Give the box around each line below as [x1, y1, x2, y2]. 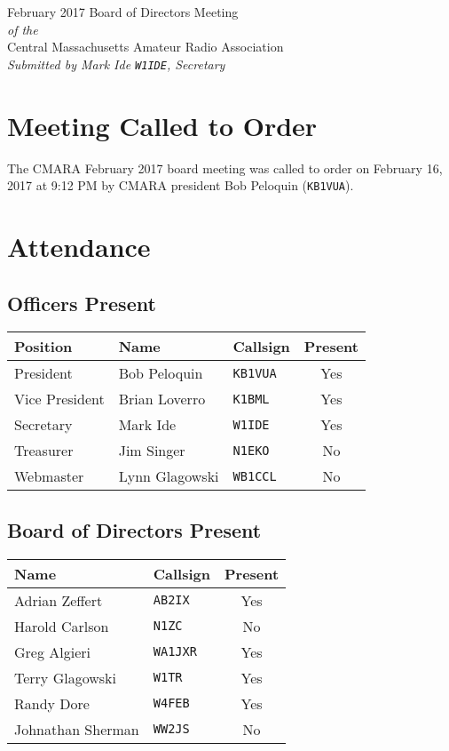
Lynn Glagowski [118, 466, 219, 487]
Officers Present [7, 289, 156, 316]
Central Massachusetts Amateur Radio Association [7, 37, 284, 56]
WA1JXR [153, 644, 197, 659]
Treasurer [14, 440, 74, 461]
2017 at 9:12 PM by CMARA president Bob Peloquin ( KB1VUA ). [7, 176, 354, 195]
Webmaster [14, 466, 84, 487]
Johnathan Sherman [14, 718, 139, 739]
